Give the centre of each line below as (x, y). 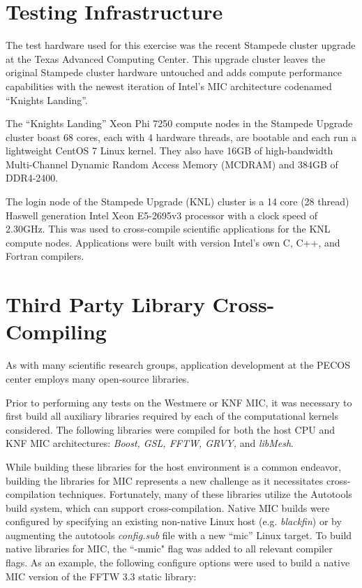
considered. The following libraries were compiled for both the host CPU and (170, 429)
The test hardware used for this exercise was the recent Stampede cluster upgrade (181, 45)
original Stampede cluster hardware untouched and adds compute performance (174, 72)
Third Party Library (105, 304)
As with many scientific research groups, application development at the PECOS (178, 365)
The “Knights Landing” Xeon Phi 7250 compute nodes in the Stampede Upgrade (179, 123)
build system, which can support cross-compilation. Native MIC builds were (168, 507)
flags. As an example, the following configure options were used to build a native (178, 563)
